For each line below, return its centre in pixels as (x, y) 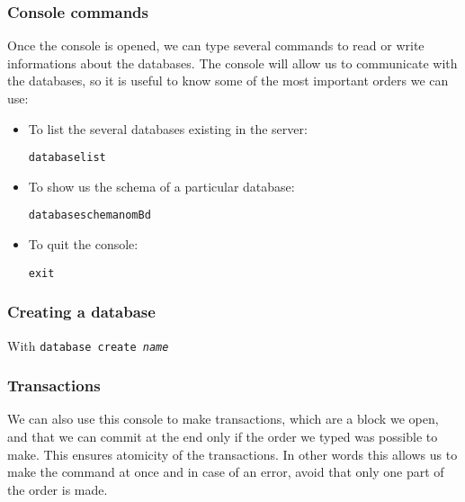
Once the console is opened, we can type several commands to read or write (216, 45)
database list (67, 158)
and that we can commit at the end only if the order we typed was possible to (223, 437)
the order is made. (58, 489)
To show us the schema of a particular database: (161, 186)
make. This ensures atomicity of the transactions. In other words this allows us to (232, 454)
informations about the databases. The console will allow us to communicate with (232, 63)
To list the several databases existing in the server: (168, 128)
